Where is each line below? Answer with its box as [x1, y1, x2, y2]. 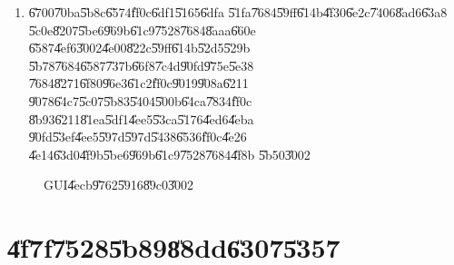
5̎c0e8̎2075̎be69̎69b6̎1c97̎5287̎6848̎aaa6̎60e [28, 20, 256, 39]
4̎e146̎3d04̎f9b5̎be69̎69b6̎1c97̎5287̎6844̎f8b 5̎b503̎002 [28, 144, 311, 163]
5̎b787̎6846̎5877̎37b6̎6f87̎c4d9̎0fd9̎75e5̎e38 [28, 55, 254, 74]
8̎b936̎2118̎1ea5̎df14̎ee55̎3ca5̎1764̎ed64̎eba [28, 109, 254, 128]
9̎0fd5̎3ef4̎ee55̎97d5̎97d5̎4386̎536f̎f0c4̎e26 [28, 127, 247, 146]
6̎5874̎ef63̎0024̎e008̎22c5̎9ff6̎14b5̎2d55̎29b [28, 38, 251, 57]
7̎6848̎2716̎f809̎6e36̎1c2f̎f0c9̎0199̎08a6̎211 [28, 74, 249, 93]
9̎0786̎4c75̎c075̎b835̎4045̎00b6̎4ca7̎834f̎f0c [28, 91, 252, 110]
